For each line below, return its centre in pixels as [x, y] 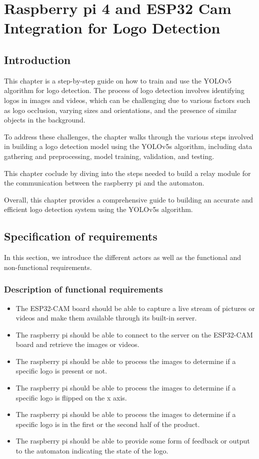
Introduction [37, 59]
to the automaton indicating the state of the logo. [92, 451]
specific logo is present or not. [61, 371]
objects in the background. [45, 120]
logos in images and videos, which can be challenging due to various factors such [127, 100]
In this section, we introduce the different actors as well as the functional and [123, 257]
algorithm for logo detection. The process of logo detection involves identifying [124, 90]
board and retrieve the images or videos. [77, 344]
